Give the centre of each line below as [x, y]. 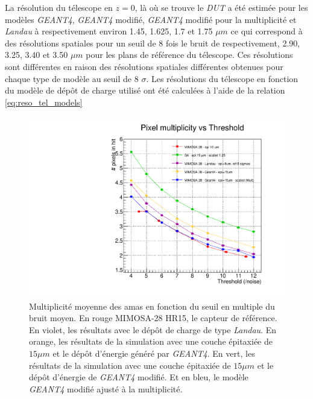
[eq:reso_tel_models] [44, 102]
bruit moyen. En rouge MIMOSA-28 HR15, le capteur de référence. [153, 318]
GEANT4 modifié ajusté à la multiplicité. [106, 388]
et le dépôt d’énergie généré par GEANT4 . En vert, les [154, 353]
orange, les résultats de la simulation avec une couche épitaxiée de [151, 341]
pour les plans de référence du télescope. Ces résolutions [189, 55]
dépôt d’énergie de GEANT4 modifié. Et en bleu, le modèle [139, 377]
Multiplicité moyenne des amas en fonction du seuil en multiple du [152, 306]
